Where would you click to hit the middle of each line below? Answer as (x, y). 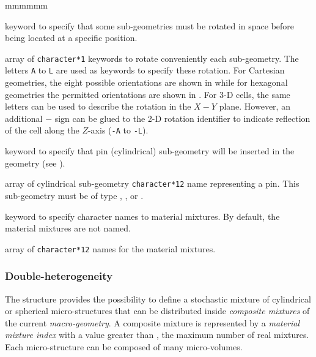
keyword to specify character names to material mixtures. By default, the (142, 216)
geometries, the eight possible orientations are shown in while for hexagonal (146, 82)
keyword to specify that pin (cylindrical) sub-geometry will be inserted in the (150, 151)
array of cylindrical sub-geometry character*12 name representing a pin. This (152, 183)
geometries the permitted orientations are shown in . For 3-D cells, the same (148, 94)
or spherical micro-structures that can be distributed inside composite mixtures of (157, 311)
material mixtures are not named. (68, 228)
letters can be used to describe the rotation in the (98, 106)
